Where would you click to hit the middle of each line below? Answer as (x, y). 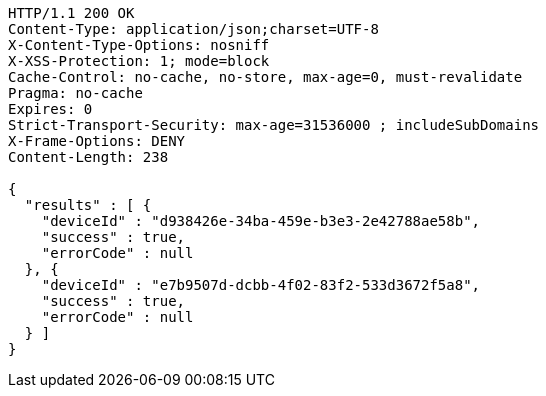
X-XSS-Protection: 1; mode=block (139, 61)
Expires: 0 (50, 109)
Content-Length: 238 (88, 157)
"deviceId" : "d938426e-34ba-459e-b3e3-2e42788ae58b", (261, 221)
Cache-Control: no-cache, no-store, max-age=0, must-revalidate (265, 77)
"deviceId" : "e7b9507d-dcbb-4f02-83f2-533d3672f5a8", (261, 285)
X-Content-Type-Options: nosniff (139, 45)
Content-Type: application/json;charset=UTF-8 (193, 29)
